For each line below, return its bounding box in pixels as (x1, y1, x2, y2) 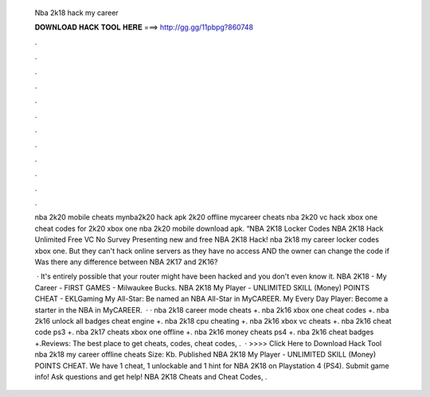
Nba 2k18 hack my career (34, 8, 119, 18)
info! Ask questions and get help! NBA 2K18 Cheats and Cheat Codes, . (34, 372, 268, 381)
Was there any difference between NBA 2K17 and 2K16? (34, 257, 218, 267)
